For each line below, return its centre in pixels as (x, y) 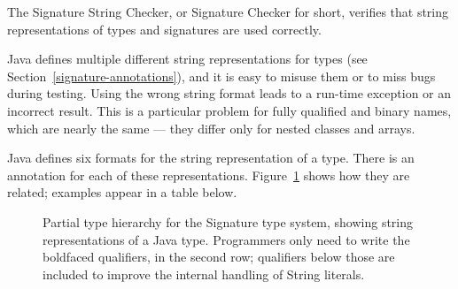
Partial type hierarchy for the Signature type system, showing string (228, 221)
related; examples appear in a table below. (122, 192)
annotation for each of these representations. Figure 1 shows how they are (209, 175)
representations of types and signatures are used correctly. (164, 29)
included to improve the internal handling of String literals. (204, 274)
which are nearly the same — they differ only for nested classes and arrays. (211, 128)
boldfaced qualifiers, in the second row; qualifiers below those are (219, 257)
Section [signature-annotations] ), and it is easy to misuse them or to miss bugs (221, 76)
